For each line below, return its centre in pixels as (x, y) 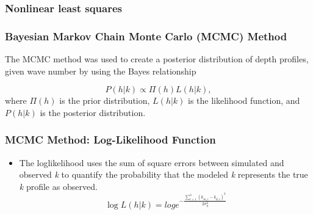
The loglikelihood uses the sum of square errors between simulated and (152, 162)
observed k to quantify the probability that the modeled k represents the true (164, 174)
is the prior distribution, (105, 100)
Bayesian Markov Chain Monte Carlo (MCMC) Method (146, 36)
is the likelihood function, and (244, 100)
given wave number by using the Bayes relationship (101, 71)
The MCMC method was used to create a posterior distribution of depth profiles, (157, 59)
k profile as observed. (58, 186)
